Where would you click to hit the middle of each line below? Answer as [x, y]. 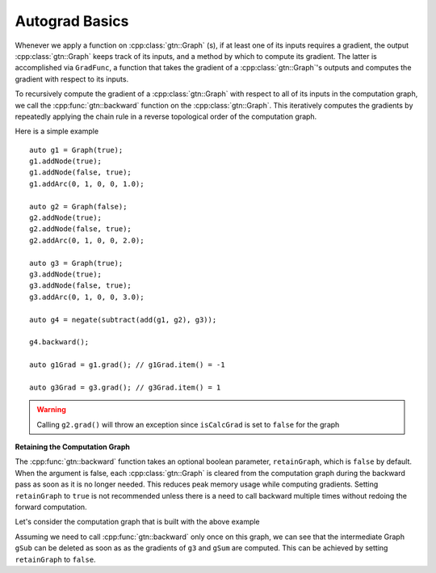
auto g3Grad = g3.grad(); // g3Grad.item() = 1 [125, 387]
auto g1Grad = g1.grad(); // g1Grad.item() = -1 [127, 365]
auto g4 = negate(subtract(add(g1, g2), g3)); [123, 320]
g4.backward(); [59, 342]
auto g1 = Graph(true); [76, 150]
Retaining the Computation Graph [73, 447]
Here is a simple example [57, 131]
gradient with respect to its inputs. [72, 79]
